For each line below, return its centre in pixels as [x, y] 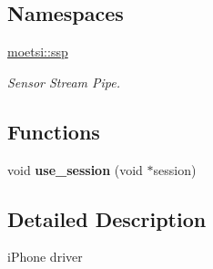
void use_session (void [75, 169]
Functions [54, 131]
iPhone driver [45, 257]
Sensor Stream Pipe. [64, 82]
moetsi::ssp [38, 52]
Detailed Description [107, 218]
